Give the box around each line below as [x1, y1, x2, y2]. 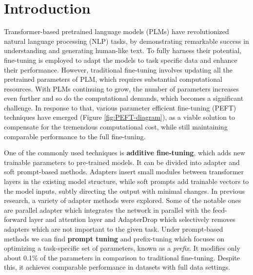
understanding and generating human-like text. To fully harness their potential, [4, 45, 241, 55]
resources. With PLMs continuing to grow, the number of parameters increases [4, 83, 239, 93]
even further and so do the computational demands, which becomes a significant [4, 93, 244, 103]
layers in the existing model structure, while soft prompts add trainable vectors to [4, 176, 249, 186]
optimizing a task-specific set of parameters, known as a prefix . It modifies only [4, 243, 240, 253]
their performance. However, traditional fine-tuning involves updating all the [4, 64, 233, 74]
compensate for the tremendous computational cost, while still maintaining [4, 122, 228, 132]
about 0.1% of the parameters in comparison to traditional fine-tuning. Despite [4, 252, 240, 262]
